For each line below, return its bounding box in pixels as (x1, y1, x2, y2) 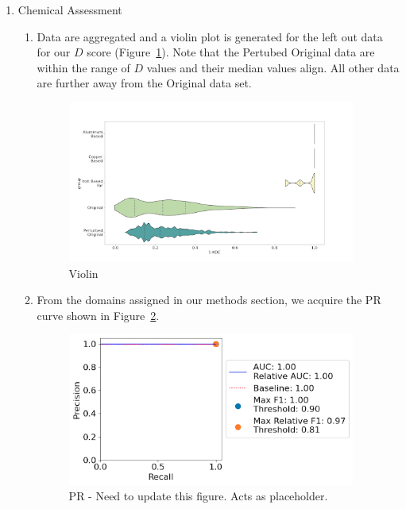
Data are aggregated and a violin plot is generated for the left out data (37, 28, 383, 44)
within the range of (37, 59, 130, 75)
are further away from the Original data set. (37, 75, 252, 91)
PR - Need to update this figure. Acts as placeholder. (68, 488, 328, 504)
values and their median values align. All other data (146, 59, 400, 75)
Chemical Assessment (17, 2, 122, 17)
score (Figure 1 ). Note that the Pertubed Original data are (87, 44, 375, 60)
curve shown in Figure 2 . (37, 307, 160, 323)
